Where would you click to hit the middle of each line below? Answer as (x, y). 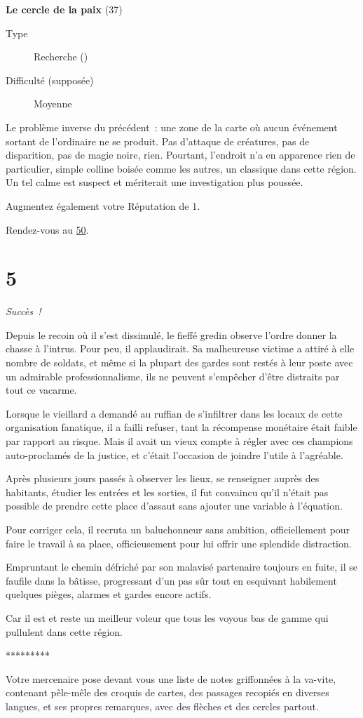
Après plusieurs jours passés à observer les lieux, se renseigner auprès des (163, 478)
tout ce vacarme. (41, 390)
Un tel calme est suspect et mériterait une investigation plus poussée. (155, 182)
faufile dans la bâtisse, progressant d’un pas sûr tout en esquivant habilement (171, 580)
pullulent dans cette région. (64, 631)
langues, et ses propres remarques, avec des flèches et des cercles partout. (162, 706)
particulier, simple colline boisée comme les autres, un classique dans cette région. (181, 168)
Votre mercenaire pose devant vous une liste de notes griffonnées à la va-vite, (171, 678)
